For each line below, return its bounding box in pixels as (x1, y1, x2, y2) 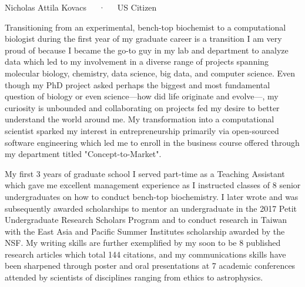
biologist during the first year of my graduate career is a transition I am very (5, 32, 282, 45)
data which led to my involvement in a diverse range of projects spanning (5, 55, 269, 68)
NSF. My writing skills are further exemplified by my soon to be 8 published (5, 236, 281, 249)
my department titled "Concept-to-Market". (5, 148, 162, 160)
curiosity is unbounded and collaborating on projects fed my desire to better (5, 101, 280, 114)
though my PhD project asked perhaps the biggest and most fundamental (5, 78, 270, 91)
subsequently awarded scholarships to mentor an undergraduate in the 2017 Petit (5, 202, 297, 214)
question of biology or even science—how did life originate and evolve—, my (5, 90, 279, 102)
